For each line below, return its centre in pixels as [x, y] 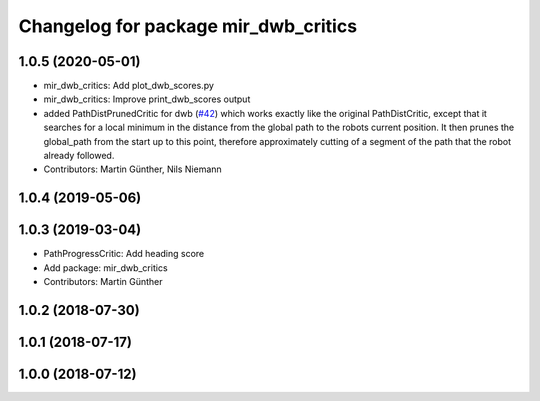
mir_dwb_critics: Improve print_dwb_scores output [147, 99]
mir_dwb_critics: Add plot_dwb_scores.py [129, 86]
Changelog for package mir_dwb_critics [188, 26]
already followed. [79, 156]
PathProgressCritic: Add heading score [124, 254]
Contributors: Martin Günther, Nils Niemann [132, 169]
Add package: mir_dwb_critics [106, 267]
